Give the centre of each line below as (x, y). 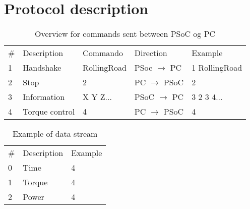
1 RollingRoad (217, 68)
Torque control (49, 112)
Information (44, 97)
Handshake (42, 68)
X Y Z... (97, 97)
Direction (151, 53)
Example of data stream (55, 134)
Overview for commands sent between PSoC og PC (125, 34)
